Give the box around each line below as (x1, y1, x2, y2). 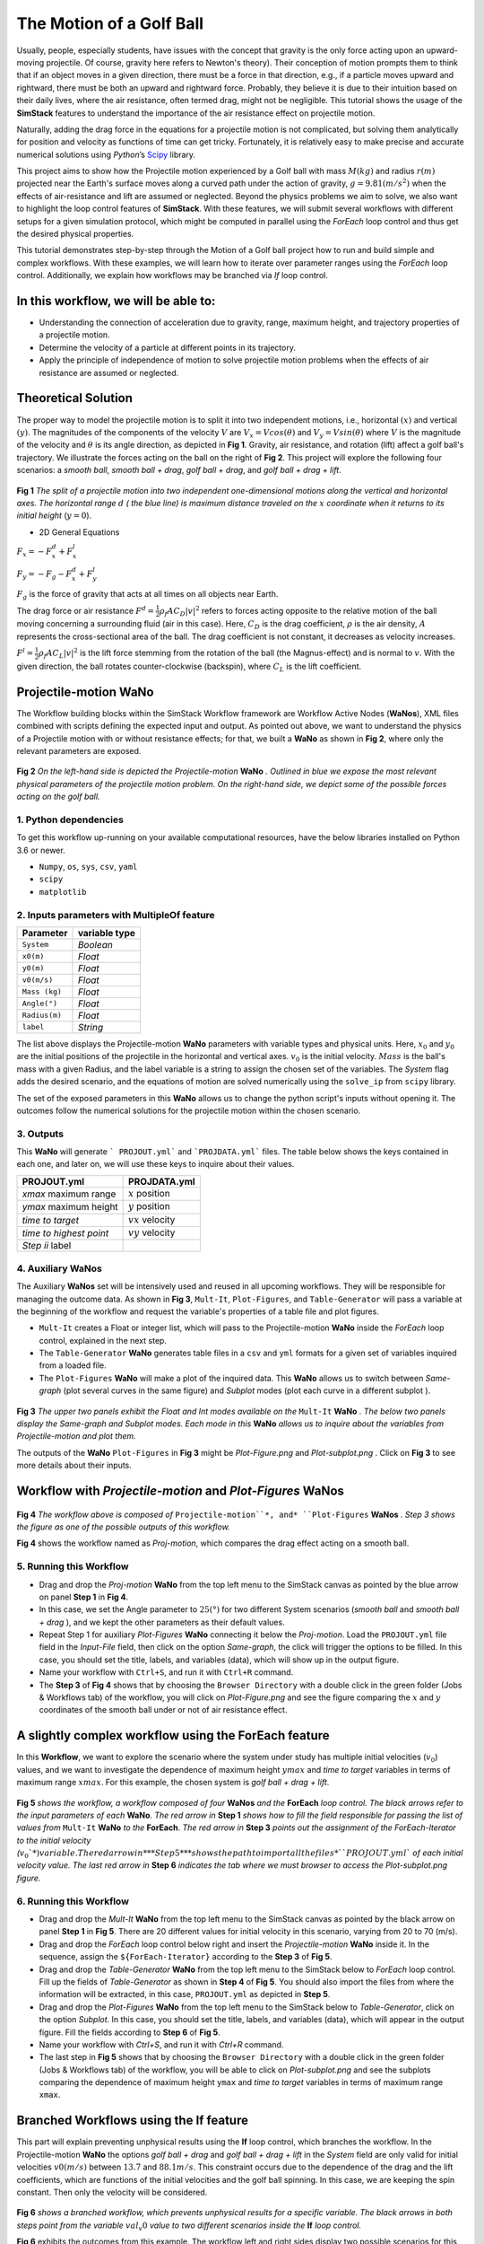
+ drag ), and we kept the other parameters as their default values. (39, 1617, 286, 1627)
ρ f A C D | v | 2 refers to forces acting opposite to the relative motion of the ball (160, 604, 438, 618)
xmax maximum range (22, 1188, 117, 1200)
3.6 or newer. (16, 845, 66, 855)
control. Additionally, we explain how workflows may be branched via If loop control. (16, 270, 329, 281)
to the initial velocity (16, 1835, 91, 1845)
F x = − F (16, 546, 53, 558)
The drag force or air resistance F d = (16, 604, 155, 616)
